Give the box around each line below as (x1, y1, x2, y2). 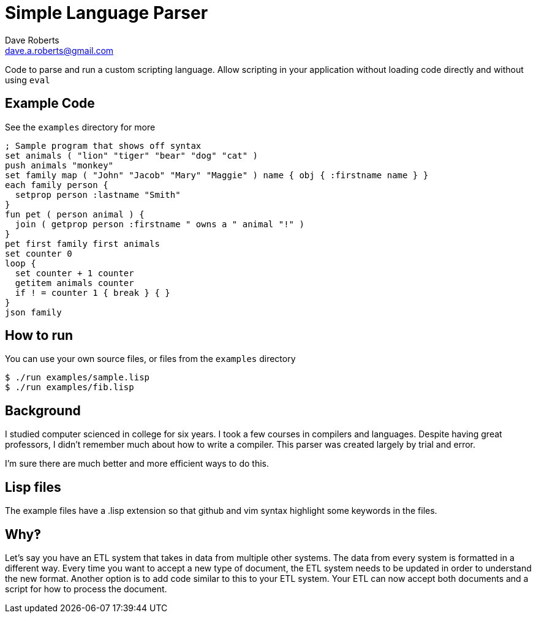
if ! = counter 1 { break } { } (15, 287, 170, 298)
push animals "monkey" (5, 160, 114, 170)
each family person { (5, 179, 108, 190)
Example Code (5, 96, 95, 111)
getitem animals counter (15, 277, 134, 288)
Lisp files (5, 479, 61, 495)
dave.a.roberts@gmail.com (5, 45, 114, 56)
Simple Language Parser (5, 2, 208, 23)
